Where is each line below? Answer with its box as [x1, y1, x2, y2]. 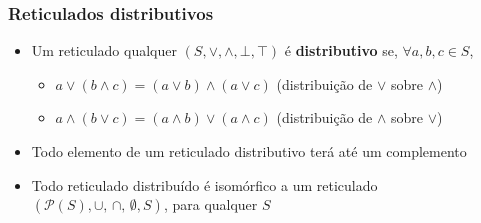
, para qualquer [163, 194, 258, 215]
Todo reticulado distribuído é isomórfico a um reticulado [31, 174, 378, 195]
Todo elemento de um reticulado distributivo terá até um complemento [31, 141, 467, 161]
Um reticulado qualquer [31, 40, 177, 61]
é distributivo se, [284, 40, 398, 61]
